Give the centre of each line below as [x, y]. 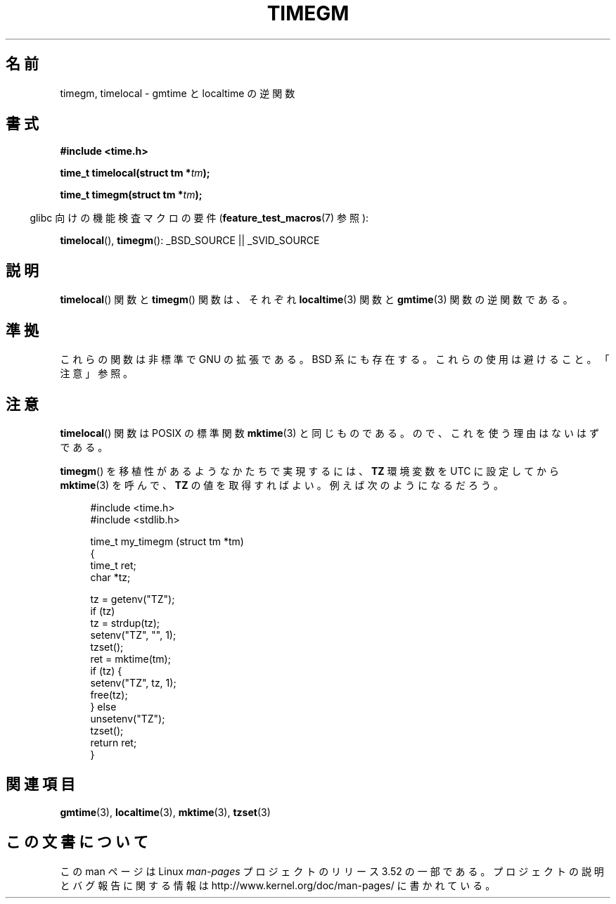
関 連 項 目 [40, 784]
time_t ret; [113, 565]
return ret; [114, 742]
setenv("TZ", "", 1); [133, 635]
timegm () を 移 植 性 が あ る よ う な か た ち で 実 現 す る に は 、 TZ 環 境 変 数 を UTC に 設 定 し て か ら [310, 471]
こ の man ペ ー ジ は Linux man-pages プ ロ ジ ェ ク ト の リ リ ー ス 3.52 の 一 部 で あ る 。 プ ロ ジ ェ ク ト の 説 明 [332, 871]
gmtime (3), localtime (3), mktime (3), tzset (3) [165, 812]
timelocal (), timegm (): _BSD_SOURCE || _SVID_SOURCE [190, 241]
